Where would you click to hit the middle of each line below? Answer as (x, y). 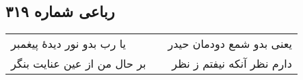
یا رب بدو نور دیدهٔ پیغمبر (69, 44)
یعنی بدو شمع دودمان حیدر (230, 44)
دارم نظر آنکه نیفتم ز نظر (232, 64)
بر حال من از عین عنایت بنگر (79, 64)
